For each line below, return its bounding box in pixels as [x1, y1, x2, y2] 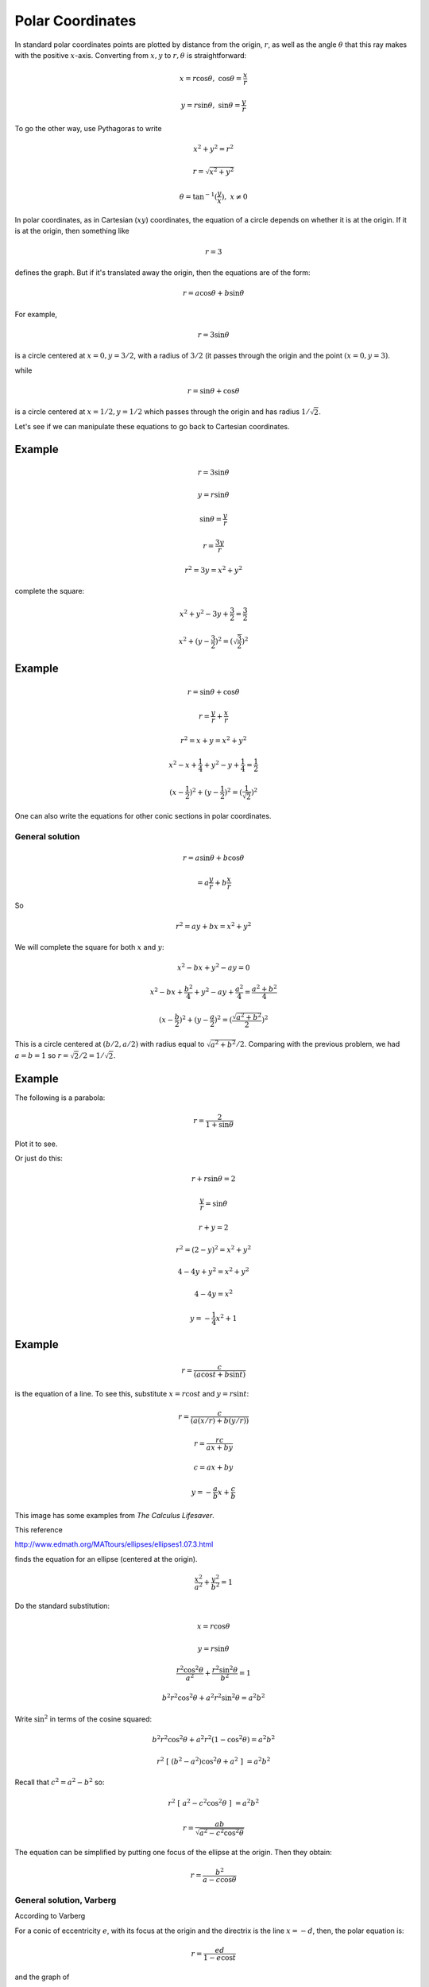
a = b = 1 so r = [14, 1051, 69, 1060]
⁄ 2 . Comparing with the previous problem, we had [237, 1039, 400, 1048]
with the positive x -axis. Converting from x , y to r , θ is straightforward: [14, 50, 247, 60]
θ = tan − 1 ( [179, 191, 218, 201]
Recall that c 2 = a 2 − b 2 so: [14, 1776, 105, 1788]
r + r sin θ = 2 [191, 1175, 236, 1183]
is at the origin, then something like [14, 227, 130, 236]
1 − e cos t [203, 1953, 237, 1962]
